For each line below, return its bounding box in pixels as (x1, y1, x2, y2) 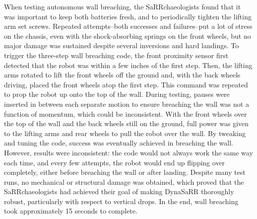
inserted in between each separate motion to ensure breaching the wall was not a (4, 98, 249, 109)
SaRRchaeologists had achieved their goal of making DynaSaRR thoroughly (4, 186, 234, 197)
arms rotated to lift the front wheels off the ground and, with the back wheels (4, 70, 241, 80)
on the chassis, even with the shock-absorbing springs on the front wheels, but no (4, 30, 251, 41)
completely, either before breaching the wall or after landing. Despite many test (4, 167, 246, 177)
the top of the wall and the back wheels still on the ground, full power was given (4, 118, 249, 129)
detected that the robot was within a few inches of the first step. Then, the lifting (4, 60, 253, 70)
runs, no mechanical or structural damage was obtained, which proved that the (4, 176, 244, 187)
